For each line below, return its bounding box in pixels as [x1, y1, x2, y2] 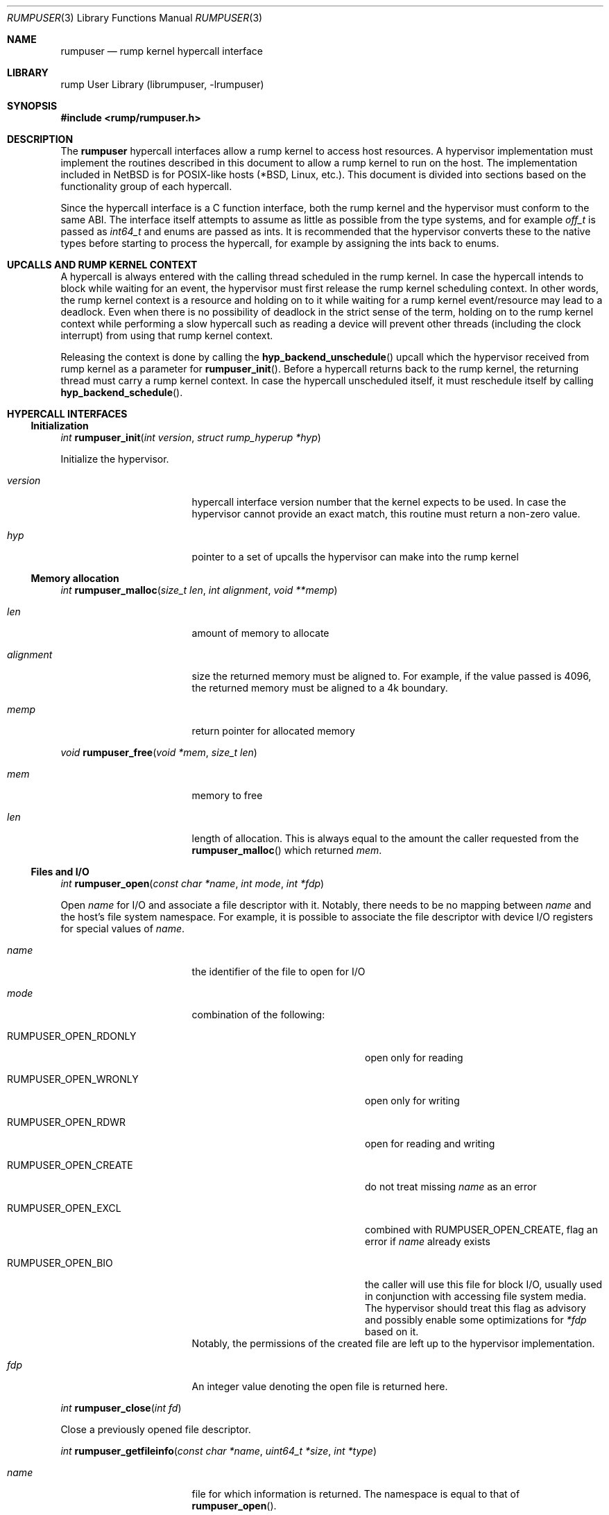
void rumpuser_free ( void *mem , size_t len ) [60, 746, 257, 758]
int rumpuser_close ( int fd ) [60, 1402, 182, 1414]
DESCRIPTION [7, 133, 74, 145]
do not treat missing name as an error [365, 1181, 537, 1192]
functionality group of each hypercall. [60, 180, 232, 192]
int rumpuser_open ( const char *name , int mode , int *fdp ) [60, 878, 325, 889]
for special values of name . [60, 923, 185, 934]
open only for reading [365, 1052, 463, 1063]
